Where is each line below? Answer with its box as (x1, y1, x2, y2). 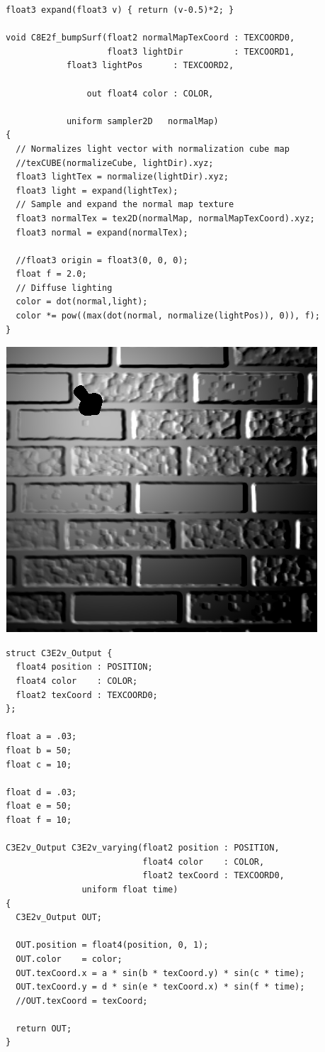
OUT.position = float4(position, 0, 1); (16, 940, 209, 951)
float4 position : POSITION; (16, 662, 153, 672)
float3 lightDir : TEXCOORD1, (107, 46, 295, 57)
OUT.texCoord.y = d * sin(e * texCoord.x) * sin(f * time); (16, 982, 305, 992)
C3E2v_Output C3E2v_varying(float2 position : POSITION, (6, 843, 280, 853)
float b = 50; (6, 746, 72, 755)
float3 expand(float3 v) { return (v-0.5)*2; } (6, 5, 234, 15)
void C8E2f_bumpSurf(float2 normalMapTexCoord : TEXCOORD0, (6, 33, 295, 43)
